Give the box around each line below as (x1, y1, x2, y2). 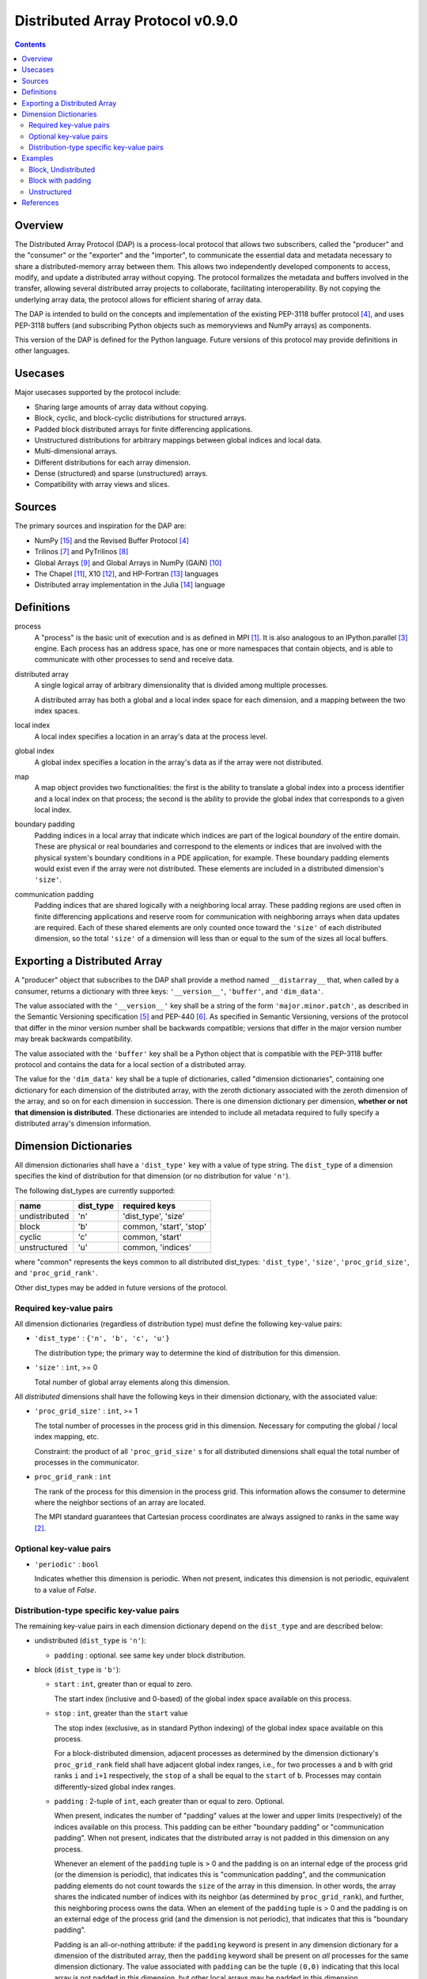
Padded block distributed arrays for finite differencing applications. (34, 424, 253, 434)
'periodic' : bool (34, 1559, 99, 1569)
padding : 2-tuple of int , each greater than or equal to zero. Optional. (54, 1796, 285, 1806)
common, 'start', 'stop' (123, 1221, 207, 1233)
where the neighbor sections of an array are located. (34, 1498, 206, 1507)
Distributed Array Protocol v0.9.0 (14, 12, 239, 29)
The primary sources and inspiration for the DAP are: (14, 521, 187, 530)
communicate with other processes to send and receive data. (34, 655, 235, 664)
